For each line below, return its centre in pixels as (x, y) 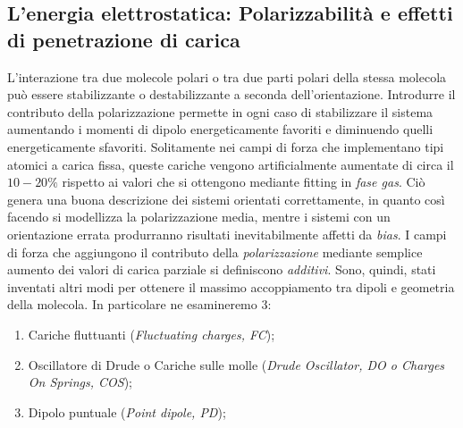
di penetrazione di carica (124, 39)
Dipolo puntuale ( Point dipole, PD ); (127, 411)
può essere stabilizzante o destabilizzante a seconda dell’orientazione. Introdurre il (231, 94)
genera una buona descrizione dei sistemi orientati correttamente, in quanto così (226, 199)
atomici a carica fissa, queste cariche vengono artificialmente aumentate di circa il (231, 164)
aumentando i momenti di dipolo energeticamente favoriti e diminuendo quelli (220, 129)
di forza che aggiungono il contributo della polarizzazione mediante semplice (215, 252)
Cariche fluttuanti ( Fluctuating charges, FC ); (152, 334)
